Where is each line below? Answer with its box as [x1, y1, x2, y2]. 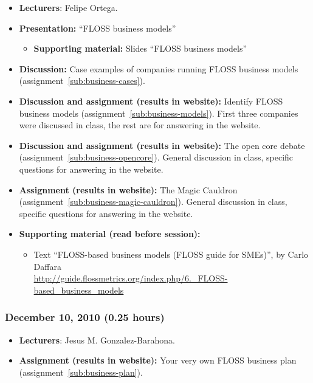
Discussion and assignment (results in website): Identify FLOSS [19, 94, 283, 107]
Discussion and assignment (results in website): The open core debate [19, 139, 305, 151]
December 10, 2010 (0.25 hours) [5, 309, 165, 325]
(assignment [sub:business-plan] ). [19, 365, 143, 378]
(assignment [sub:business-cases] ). [19, 74, 145, 87]
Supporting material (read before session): [19, 227, 201, 240]
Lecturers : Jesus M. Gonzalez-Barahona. [19, 333, 175, 346]
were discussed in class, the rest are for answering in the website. [19, 119, 261, 131]
